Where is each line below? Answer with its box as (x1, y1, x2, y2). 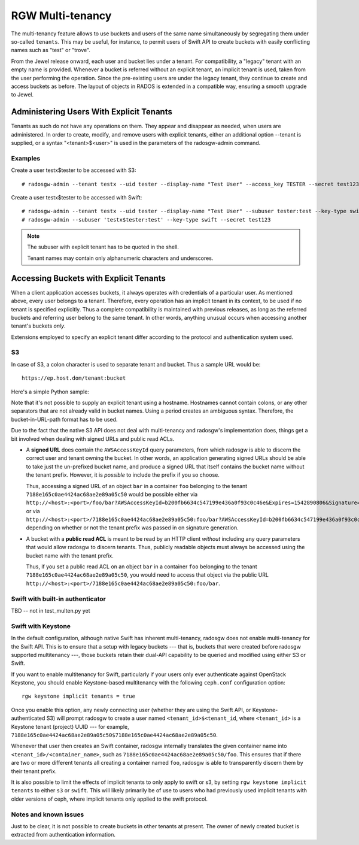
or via (26, 507, 40, 514)
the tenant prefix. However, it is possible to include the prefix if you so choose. (26, 471, 220, 478)
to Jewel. (11, 91, 34, 98)
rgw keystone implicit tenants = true (22, 693, 136, 700)
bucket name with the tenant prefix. (26, 552, 114, 559)
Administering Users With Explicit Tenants (11, 107, 173, 117)
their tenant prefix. (11, 767, 57, 775)
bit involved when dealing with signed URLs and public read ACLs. (11, 435, 175, 443)
